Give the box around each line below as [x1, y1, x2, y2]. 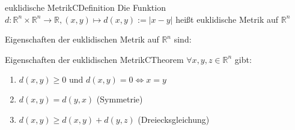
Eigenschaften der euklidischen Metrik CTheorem [5, 53, 184, 65]
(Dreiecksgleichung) [138, 113, 210, 125]
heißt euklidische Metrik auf [175, 13, 279, 25]
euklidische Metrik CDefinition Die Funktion [5, 1, 166, 13]
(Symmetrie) [96, 93, 143, 105]
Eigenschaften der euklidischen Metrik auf [5, 33, 159, 46]
